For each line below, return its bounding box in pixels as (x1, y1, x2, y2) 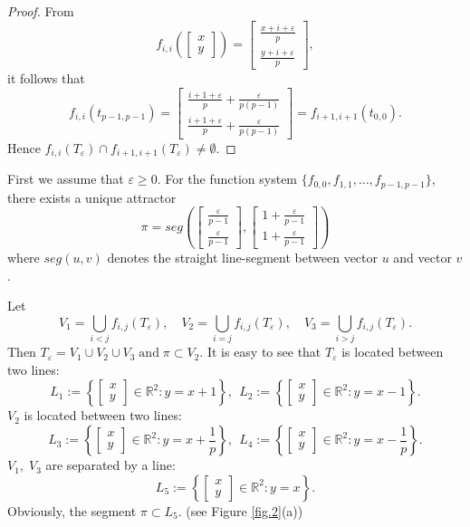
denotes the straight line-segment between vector (107, 248, 378, 267)
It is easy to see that (206, 342, 321, 361)
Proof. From (7, 2, 74, 20)
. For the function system (157, 169, 298, 188)
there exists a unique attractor (7, 187, 177, 206)
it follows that (7, 68, 85, 87)
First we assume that (7, 169, 124, 188)
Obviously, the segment (7, 501, 137, 520)
